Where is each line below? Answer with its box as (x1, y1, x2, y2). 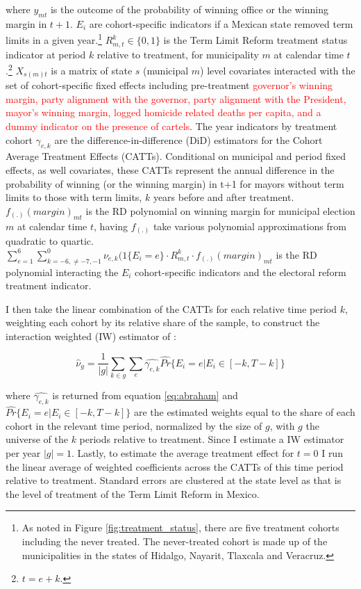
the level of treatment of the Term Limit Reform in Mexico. (6, 486, 260, 501)
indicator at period (6, 47, 86, 61)
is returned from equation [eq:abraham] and (52, 388, 238, 403)
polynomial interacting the (6, 264, 119, 279)
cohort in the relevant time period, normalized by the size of (6, 418, 262, 433)
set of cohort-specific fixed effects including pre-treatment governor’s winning (6, 78, 333, 92)
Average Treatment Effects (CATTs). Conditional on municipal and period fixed (6, 149, 346, 163)
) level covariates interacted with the (200, 63, 355, 77)
